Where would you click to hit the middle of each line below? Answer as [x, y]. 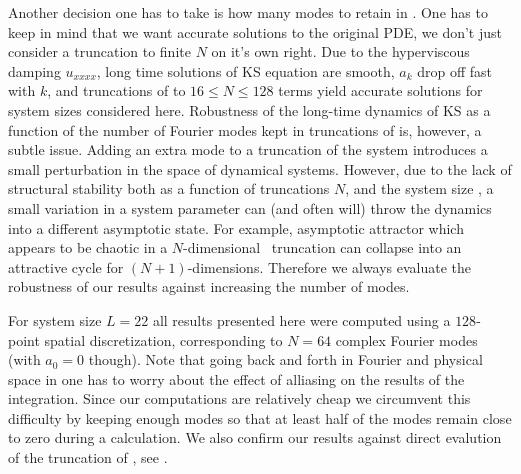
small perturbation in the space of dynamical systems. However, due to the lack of [260, 168]
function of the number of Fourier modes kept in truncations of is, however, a [245, 129]
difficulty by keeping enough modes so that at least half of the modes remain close [260, 417]
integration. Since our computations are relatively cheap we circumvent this [239, 398]
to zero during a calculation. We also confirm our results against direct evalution [255, 437]
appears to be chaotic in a [88, 247]
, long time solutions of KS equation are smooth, [245, 70]
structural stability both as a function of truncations [169, 188]
